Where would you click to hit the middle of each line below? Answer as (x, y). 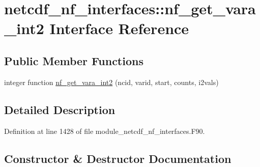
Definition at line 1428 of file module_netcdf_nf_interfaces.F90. (105, 131)
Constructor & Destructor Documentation (118, 158)
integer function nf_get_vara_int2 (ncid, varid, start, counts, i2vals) (111, 82)
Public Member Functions (74, 60)
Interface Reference (119, 28)
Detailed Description (60, 109)
